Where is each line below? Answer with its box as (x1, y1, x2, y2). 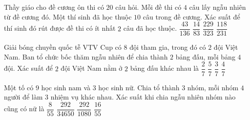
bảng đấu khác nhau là (130, 63, 199, 73)
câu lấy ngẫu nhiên (189, 2, 246, 12)
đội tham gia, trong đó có (129, 42, 206, 52)
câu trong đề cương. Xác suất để (143, 11, 240, 21)
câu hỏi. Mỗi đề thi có (115, 2, 182, 12)
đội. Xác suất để (4, 63, 53, 73)
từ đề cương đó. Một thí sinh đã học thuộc (4, 11, 132, 21)
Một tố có (4, 82, 34, 92)
